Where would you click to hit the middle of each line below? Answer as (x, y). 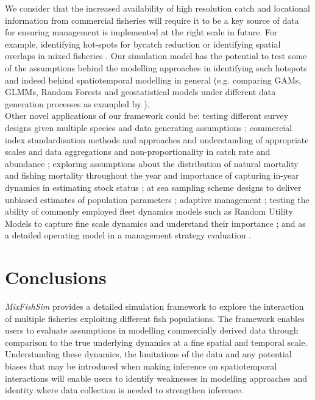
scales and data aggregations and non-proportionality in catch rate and (138, 152)
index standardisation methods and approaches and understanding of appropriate (157, 139)
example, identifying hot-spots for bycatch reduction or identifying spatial (143, 44)
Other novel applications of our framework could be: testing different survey (147, 116)
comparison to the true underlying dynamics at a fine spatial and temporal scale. (156, 342)
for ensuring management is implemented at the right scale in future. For (141, 32)
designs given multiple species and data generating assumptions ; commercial (149, 127)
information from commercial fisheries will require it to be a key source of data (152, 20)
